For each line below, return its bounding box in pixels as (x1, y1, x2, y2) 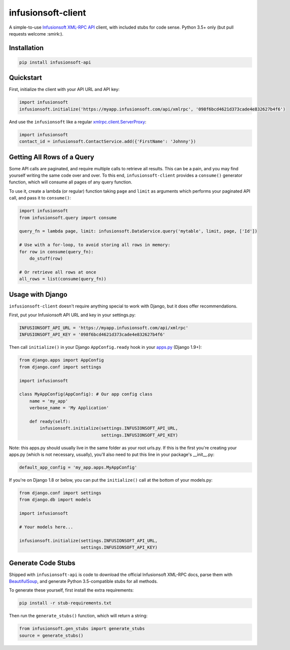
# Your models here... (19, 524, 73, 530)
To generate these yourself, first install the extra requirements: (9, 587, 134, 593)
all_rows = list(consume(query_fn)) (19, 276, 107, 282)
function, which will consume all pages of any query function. (9, 179, 133, 185)
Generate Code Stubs (9, 559, 75, 567)
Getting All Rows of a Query (9, 153, 94, 161)
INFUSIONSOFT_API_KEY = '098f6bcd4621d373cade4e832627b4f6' (19, 332, 166, 338)
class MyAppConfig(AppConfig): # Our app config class (19, 392, 153, 397)
